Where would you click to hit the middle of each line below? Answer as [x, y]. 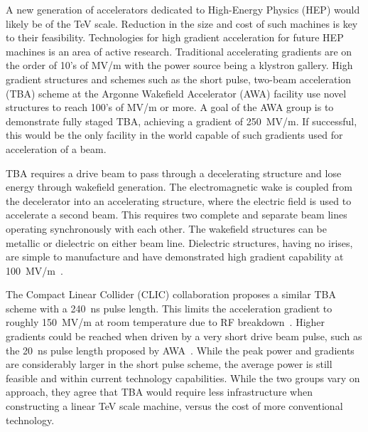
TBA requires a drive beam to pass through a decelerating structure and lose [174, 173]
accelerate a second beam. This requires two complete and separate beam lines [177, 215]
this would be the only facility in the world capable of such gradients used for [174, 135]
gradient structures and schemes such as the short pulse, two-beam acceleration [179, 79]
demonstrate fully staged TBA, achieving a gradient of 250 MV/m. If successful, [182, 121]
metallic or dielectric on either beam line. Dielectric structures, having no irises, [179, 242]
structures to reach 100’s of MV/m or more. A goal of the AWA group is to [170, 107]
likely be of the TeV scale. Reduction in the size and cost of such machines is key [182, 23]
